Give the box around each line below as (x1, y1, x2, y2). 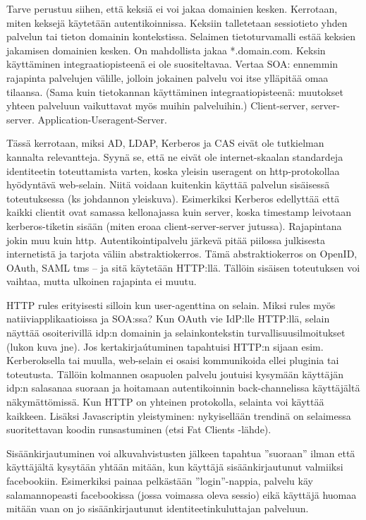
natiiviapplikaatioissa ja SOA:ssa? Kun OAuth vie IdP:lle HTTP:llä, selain (6, 311, 330, 326)
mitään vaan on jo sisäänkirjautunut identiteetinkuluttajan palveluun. (6, 501, 309, 516)
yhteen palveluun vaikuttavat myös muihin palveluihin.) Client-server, (6, 98, 308, 113)
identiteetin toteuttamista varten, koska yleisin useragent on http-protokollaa (6, 163, 340, 178)
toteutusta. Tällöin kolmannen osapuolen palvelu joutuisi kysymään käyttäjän (6, 366, 344, 381)
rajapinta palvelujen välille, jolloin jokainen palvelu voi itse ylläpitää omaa (6, 70, 329, 85)
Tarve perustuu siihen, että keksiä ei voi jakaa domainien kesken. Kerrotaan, (6, 1, 338, 16)
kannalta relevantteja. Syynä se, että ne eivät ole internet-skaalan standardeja (6, 149, 343, 164)
